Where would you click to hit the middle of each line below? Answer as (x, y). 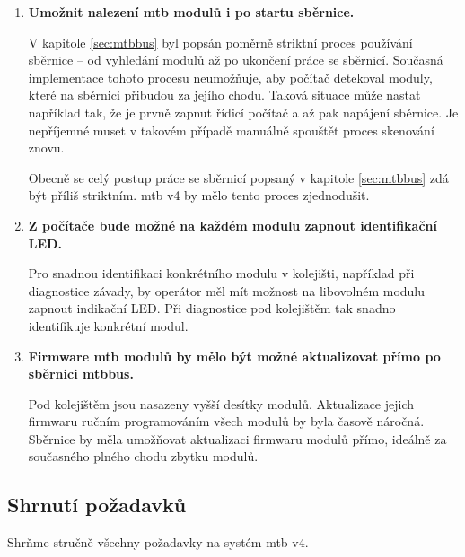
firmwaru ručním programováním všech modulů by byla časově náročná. (226, 421)
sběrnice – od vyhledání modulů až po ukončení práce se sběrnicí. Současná (236, 60)
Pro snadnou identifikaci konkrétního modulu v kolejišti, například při (221, 273)
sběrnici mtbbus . (81, 374)
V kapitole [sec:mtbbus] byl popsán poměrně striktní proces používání (220, 42)
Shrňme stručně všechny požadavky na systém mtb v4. (158, 542)
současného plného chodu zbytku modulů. (143, 456)
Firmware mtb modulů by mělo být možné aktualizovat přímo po (234, 356)
